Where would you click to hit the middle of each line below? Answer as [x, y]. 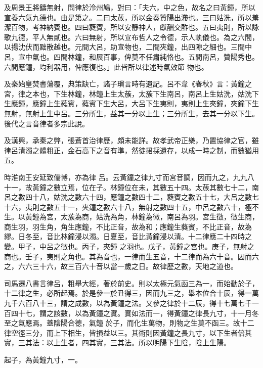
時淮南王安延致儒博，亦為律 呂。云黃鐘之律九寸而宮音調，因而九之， [119, 177]
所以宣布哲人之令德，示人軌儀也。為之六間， [184, 37]
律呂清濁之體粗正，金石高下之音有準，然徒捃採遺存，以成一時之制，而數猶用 [131, 150]
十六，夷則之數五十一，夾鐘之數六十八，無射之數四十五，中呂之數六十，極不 [131, 206]
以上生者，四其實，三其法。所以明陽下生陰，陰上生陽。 [138, 342]
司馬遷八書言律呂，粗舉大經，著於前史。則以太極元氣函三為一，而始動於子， [131, 283]
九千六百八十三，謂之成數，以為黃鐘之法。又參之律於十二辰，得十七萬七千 [128, 303]
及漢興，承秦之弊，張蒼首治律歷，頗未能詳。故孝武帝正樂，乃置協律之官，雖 [131, 140]
